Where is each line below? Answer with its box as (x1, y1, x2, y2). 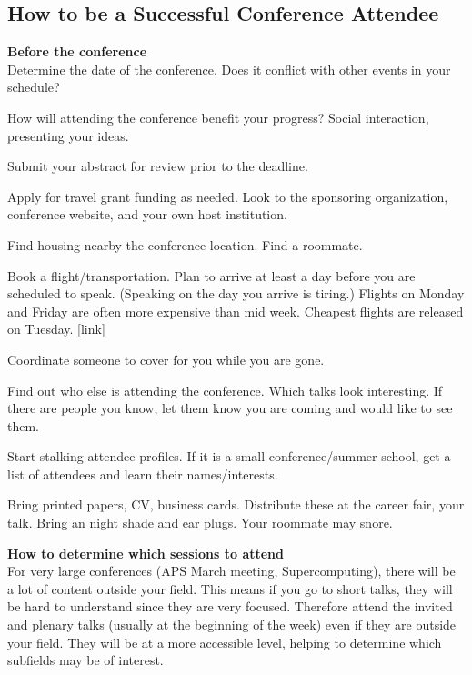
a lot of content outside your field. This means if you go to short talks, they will (7, 579, 453, 598)
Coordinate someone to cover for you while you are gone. (7, 349, 325, 368)
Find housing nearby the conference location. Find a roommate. (7, 235, 363, 254)
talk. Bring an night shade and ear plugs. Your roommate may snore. (7, 513, 393, 532)
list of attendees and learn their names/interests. (7, 464, 278, 483)
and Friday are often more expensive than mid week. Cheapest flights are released (7, 301, 464, 320)
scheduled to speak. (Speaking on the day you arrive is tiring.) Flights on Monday (7, 284, 465, 303)
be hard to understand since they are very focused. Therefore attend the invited (7, 597, 453, 616)
